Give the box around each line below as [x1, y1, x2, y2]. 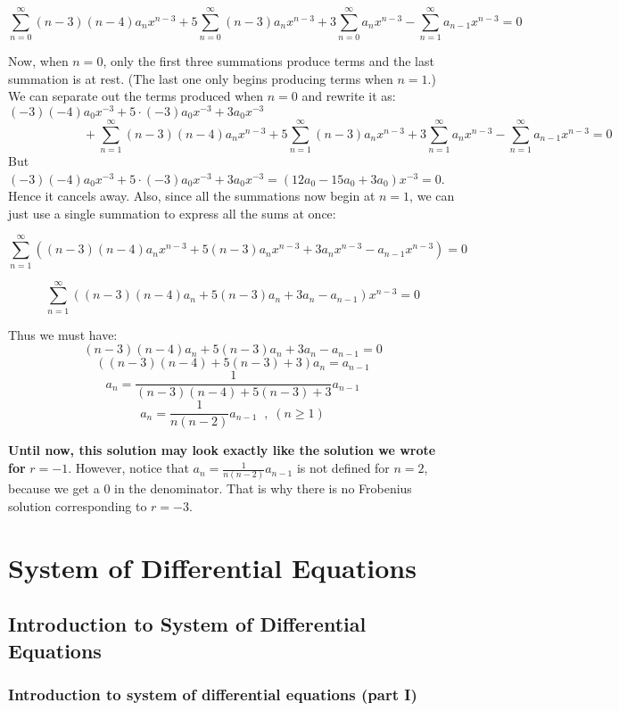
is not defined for [296, 459, 390, 477]
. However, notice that [68, 459, 189, 477]
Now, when [8, 52, 69, 70]
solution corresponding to [8, 496, 147, 515]
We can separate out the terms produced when [8, 87, 264, 105]
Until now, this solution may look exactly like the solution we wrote [8, 441, 436, 459]
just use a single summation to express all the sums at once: [8, 203, 336, 222]
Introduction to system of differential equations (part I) [8, 683, 417, 706]
